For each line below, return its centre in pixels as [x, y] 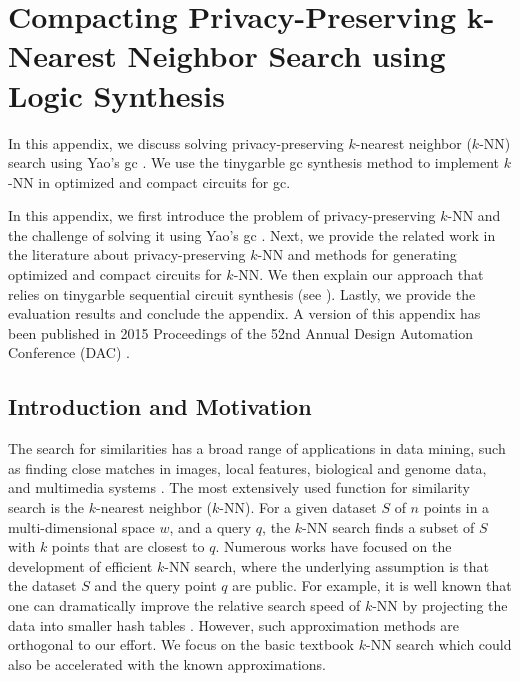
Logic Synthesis [116, 94]
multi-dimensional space [81, 526]
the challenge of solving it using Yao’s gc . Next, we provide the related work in [252, 234]
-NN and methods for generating [357, 254]
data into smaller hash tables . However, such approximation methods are [233, 624]
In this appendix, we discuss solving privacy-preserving [176, 142]
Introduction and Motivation [160, 406]
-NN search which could [438, 644]
